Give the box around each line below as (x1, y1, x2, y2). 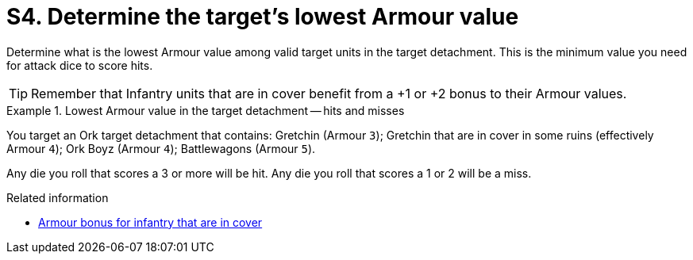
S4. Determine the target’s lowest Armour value (6, 3, 519, 30)
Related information (6, 190, 109, 205)
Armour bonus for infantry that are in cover (38, 215, 263, 229)
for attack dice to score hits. (6, 58, 153, 72)
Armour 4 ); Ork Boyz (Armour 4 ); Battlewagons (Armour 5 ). (6, 141, 316, 155)
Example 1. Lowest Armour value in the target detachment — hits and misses (6, 103, 405, 117)
